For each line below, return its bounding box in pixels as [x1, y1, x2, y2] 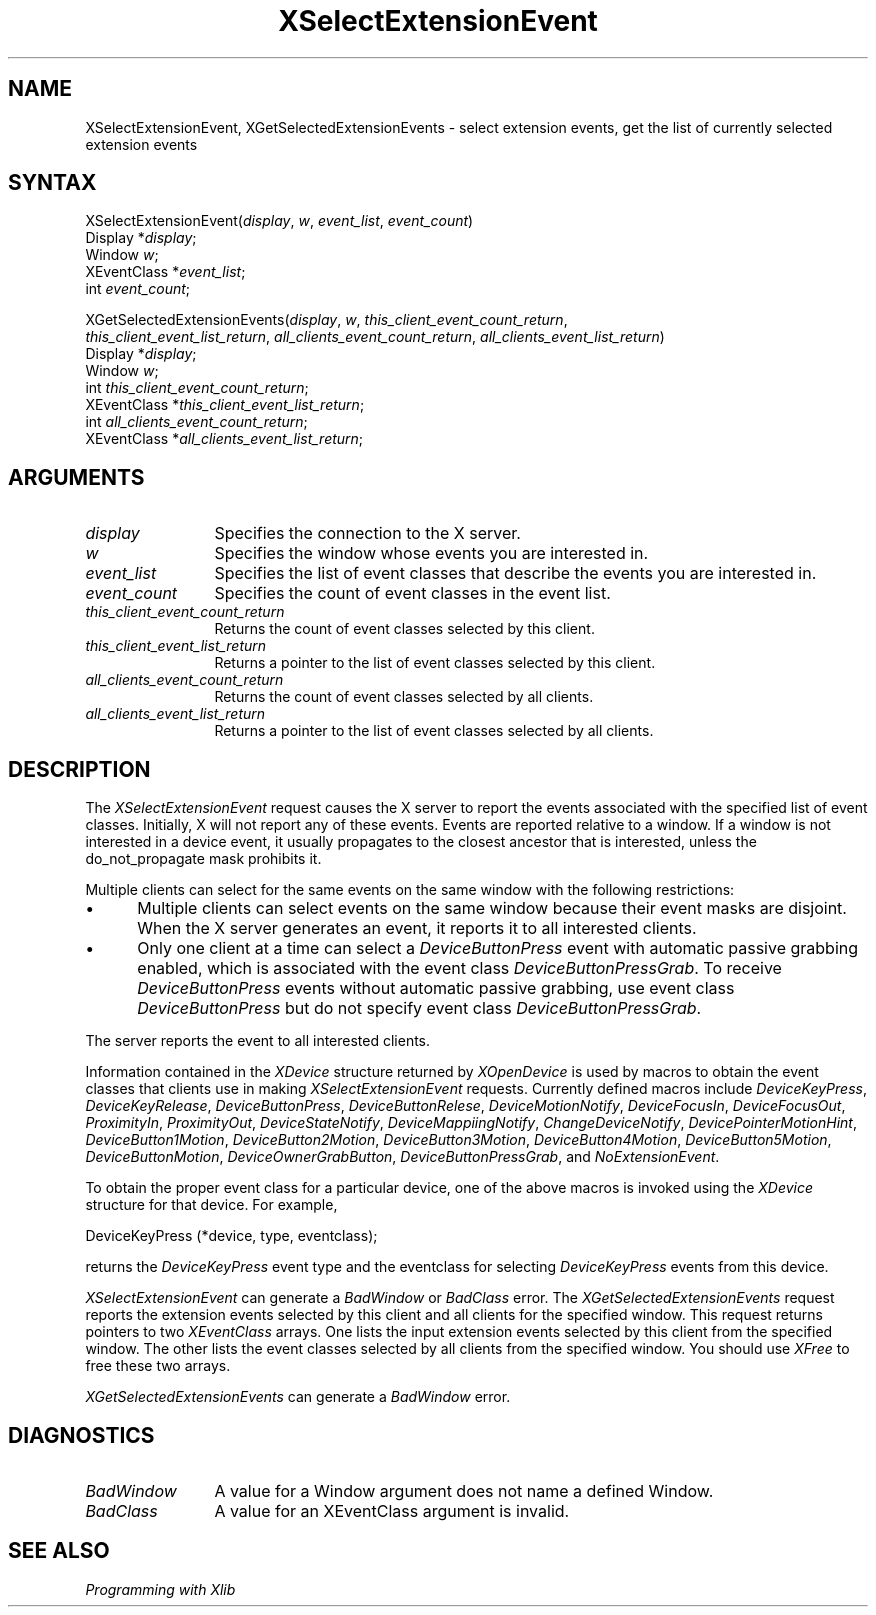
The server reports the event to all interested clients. [85, 1032, 431, 1050]
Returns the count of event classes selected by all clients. [214, 688, 594, 706]
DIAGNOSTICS [8, 1422, 155, 1448]
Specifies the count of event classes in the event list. [214, 583, 611, 604]
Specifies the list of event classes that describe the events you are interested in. [214, 563, 817, 584]
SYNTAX [8, 170, 97, 196]
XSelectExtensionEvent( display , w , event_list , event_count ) [85, 212, 474, 230]
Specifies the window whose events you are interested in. [214, 543, 649, 564]
